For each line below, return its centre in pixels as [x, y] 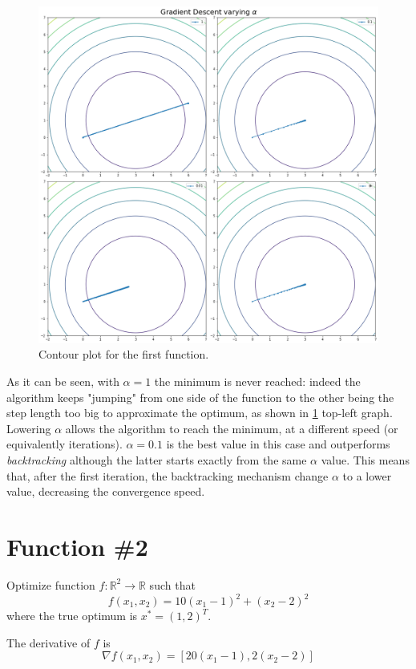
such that [172, 584]
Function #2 [77, 546]
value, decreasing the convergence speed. [106, 491]
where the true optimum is [72, 616]
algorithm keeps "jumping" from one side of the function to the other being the [200, 397]
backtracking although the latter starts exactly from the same [157, 460]
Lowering [29, 428]
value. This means [365, 460]
